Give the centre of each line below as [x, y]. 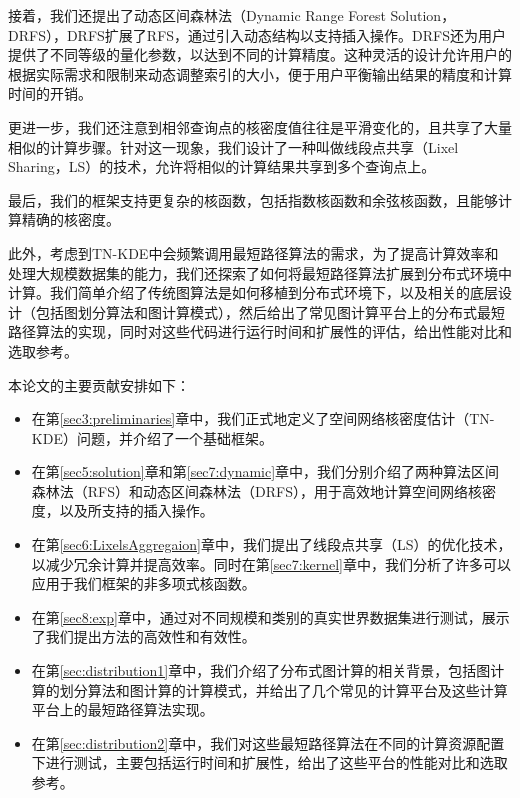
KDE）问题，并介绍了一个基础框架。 [152, 437]
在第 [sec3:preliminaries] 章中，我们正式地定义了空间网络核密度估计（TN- [263, 418]
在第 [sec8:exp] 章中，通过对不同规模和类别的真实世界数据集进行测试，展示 [270, 616]
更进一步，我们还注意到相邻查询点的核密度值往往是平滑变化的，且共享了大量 [260, 126]
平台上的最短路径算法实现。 [122, 709]
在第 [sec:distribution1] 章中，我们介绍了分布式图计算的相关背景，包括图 [261, 670]
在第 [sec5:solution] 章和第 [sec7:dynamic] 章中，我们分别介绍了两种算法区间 [265, 471]
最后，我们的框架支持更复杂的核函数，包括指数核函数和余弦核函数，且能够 [253, 199]
